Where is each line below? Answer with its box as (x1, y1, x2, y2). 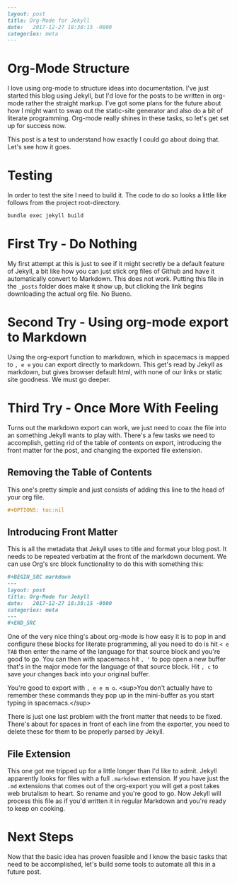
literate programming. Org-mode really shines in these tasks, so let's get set (7, 114, 229, 122)
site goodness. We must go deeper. (7, 375, 111, 383)
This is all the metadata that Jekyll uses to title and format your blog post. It (7, 545, 227, 553)
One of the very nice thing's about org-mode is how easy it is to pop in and (7, 633, 226, 641)
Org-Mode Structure (7, 61, 130, 76)
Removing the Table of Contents (7, 466, 152, 478)
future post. (7, 867, 42, 876)
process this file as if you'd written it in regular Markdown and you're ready (7, 797, 226, 805)
